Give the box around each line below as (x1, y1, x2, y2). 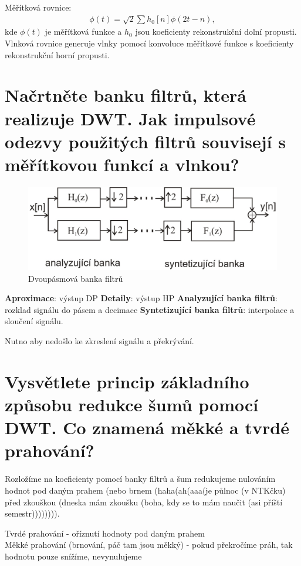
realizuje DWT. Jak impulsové (5, 106, 256, 130)
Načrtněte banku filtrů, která (5, 83, 246, 107)
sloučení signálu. (5, 315, 63, 327)
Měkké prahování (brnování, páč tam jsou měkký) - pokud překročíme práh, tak (5, 538, 293, 551)
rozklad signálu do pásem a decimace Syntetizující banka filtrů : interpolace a (5, 303, 295, 315)
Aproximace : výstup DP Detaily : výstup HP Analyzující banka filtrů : (5, 292, 278, 304)
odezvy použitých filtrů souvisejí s (5, 129, 286, 153)
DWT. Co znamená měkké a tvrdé (5, 415, 289, 440)
